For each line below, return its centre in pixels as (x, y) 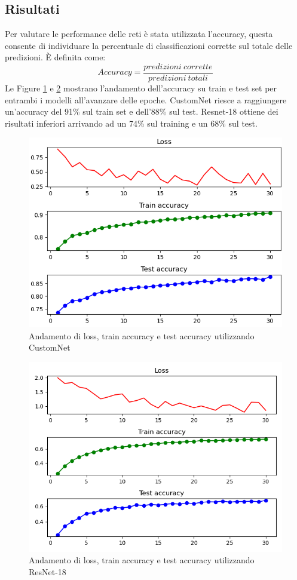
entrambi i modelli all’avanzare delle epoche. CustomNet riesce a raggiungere (146, 99)
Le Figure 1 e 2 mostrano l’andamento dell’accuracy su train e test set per (141, 88)
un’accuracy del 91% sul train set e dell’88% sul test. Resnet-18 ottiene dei (142, 111)
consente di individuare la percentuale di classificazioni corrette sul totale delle (149, 45)
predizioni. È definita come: (55, 57)
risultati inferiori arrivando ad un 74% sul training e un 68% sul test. (131, 123)
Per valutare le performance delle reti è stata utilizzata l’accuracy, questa (139, 34)
